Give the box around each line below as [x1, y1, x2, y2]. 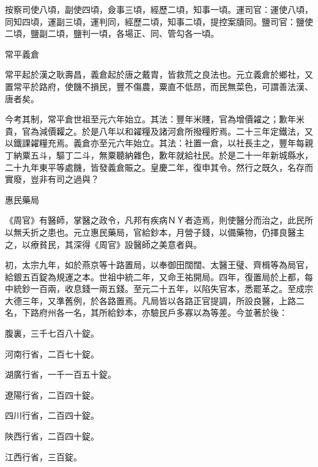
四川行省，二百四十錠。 [5, 409, 99, 422]
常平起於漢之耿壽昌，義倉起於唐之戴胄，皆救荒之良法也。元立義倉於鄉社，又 [5, 68, 313, 81]
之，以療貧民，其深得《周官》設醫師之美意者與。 [5, 237, 202, 250]
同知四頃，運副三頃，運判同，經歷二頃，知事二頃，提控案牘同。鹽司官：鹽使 [5, 15, 313, 28]
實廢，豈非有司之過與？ [5, 173, 99, 185]
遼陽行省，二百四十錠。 [5, 388, 99, 401]
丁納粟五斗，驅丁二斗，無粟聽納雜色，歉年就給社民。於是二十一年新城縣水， [5, 148, 313, 161]
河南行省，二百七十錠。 [5, 347, 99, 360]
